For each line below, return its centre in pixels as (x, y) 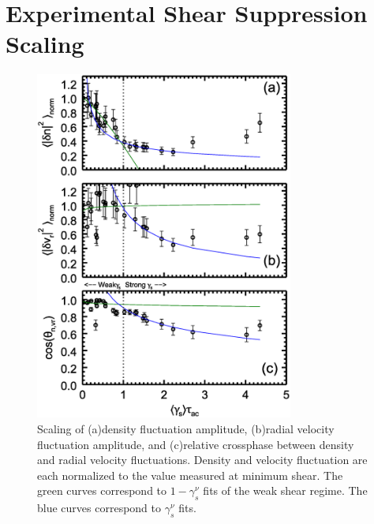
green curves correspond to (102, 490)
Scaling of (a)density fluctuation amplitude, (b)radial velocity (186, 429)
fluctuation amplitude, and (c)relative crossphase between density (196, 444)
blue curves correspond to (99, 508)
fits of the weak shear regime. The (285, 490)
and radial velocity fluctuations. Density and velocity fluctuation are (202, 460)
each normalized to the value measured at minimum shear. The (190, 475)
